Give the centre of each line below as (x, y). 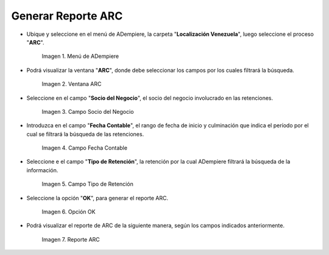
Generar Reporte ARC (67, 16)
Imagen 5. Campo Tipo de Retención (87, 184)
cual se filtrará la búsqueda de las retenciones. (85, 134)
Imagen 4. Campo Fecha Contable (85, 148)
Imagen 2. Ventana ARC (72, 84)
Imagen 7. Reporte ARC (71, 239)
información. (42, 170)
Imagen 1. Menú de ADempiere (80, 56)
